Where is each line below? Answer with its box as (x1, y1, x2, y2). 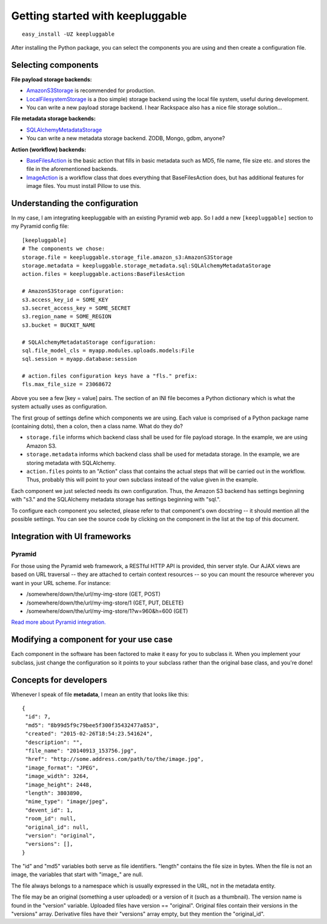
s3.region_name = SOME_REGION (22, 313, 112, 320)
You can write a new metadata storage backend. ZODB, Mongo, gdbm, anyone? (26, 135, 225, 142)
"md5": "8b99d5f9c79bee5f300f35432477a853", (25, 721, 160, 729)
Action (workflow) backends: (11, 146, 87, 153)
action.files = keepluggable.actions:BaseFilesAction (22, 270, 185, 278)
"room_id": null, (25, 815, 77, 822)
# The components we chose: (22, 246, 105, 252)
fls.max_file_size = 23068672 (22, 381, 112, 388)
